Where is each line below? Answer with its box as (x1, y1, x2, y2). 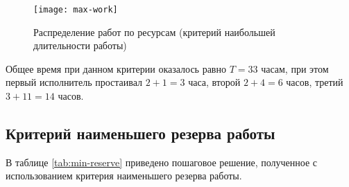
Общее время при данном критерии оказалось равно (6, 61, 226, 75)
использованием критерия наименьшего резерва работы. (6, 168, 242, 183)
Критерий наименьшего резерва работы (6, 123, 275, 144)
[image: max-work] (33, 5, 118, 15)
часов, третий (286, 75, 343, 89)
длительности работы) (33, 38, 127, 53)
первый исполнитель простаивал (6, 75, 143, 89)
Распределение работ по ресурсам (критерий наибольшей (33, 24, 275, 39)
